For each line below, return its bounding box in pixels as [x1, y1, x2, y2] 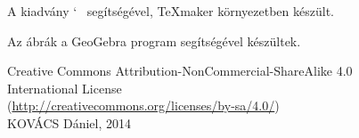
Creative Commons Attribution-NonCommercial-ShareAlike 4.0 [7, 61, 353, 80]
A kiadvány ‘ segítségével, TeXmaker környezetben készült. [7, 2, 334, 20]
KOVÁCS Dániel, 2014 [7, 113, 132, 132]
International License [7, 78, 122, 97]
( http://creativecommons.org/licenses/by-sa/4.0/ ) [7, 96, 280, 115]
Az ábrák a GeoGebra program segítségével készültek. [7, 31, 301, 50]
